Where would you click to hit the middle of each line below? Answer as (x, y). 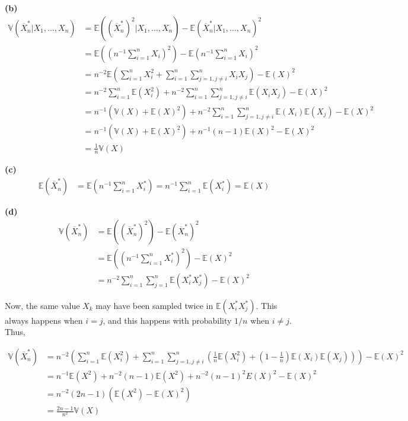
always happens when (44, 320)
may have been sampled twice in (154, 305)
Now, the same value (42, 305)
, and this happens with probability (167, 320)
